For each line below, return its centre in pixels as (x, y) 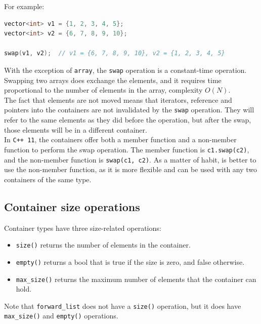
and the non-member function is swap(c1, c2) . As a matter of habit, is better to (130, 159)
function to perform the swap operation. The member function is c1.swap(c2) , (127, 149)
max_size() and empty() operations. (61, 316)
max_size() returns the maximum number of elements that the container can (136, 279)
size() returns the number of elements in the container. (103, 245)
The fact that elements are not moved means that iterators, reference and (118, 99)
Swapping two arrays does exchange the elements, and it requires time (113, 80)
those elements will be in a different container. (76, 129)
